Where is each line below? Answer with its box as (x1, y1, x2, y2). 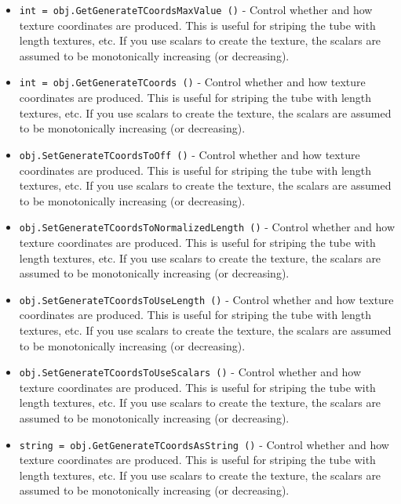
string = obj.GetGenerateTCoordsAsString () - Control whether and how (19, 436, 389, 452)
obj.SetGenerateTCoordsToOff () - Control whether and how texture (19, 146, 360, 162)
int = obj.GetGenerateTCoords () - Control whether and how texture (19, 74, 366, 90)
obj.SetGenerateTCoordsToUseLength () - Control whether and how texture (19, 291, 394, 307)
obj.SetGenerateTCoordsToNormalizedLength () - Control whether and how (19, 219, 396, 235)
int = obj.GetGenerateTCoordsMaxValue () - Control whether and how (19, 2, 373, 17)
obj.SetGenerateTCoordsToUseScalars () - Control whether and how (19, 364, 362, 380)
